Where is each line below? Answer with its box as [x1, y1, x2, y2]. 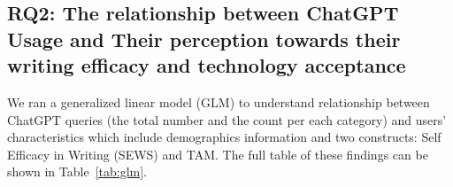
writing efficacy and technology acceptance [7, 51, 406, 79]
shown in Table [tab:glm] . [7, 162, 148, 181]
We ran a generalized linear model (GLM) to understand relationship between [7, 92, 430, 111]
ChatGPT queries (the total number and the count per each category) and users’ [7, 110, 447, 129]
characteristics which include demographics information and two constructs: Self [7, 128, 441, 146]
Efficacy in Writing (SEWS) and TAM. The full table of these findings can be [7, 144, 428, 163]
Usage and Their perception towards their [7, 25, 401, 52]
